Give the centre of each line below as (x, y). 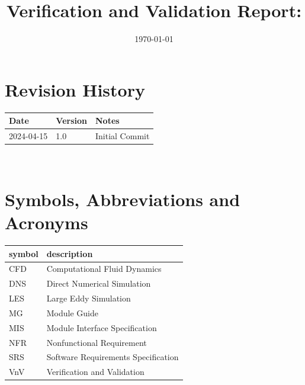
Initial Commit (122, 136)
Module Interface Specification (102, 327)
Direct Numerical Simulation (99, 283)
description (70, 253)
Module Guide (72, 312)
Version (71, 121)
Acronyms (46, 222)
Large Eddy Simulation (89, 298)
